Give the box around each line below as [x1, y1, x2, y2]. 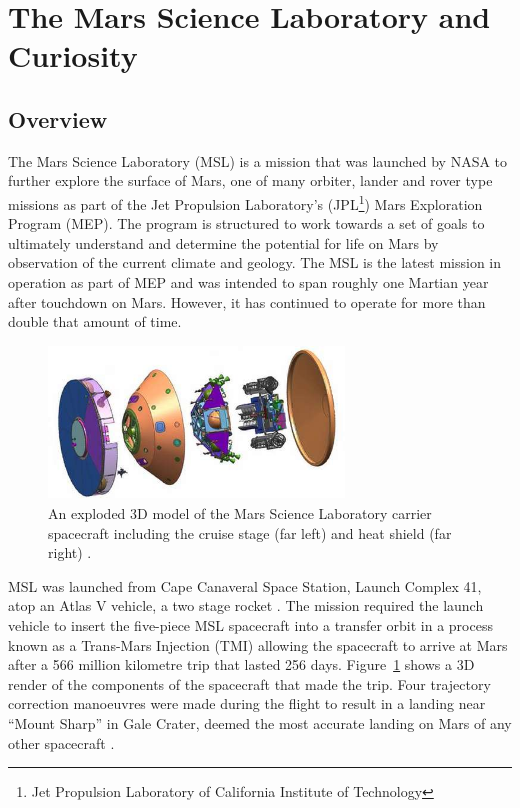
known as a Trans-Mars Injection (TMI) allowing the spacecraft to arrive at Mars [8, 634, 508, 655]
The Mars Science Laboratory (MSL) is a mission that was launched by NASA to [8, 150, 508, 171]
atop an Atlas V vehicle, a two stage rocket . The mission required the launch [8, 595, 484, 616]
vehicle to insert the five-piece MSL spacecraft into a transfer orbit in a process [8, 615, 493, 636]
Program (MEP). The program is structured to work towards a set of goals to [8, 213, 485, 234]
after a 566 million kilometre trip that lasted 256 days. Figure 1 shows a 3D [8, 654, 475, 675]
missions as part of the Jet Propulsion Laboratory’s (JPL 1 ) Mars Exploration [8, 190, 483, 214]
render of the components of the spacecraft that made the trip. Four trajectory [8, 673, 491, 694]
